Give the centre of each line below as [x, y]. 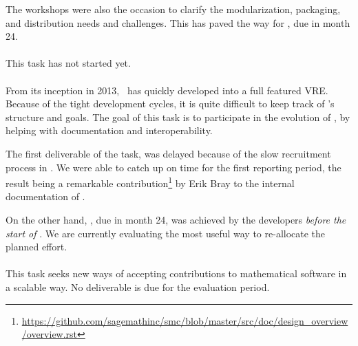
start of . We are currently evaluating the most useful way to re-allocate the [166, 233]
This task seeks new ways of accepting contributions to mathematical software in [176, 273]
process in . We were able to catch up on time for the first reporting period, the [173, 167]
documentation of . [45, 196]
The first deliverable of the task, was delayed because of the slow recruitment [168, 153]
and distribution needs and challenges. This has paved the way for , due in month [178, 22]
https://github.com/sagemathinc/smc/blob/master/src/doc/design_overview [185, 320]
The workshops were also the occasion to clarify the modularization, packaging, [173, 9]
